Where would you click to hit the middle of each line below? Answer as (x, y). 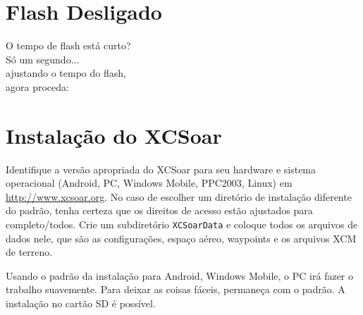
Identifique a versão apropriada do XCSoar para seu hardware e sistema (161, 169)
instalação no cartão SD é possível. (81, 303)
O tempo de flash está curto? (68, 45)
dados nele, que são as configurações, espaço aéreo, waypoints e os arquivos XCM (181, 238)
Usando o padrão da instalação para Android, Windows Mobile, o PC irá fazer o (179, 275)
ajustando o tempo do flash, (66, 73)
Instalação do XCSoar (114, 135)
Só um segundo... (43, 59)
